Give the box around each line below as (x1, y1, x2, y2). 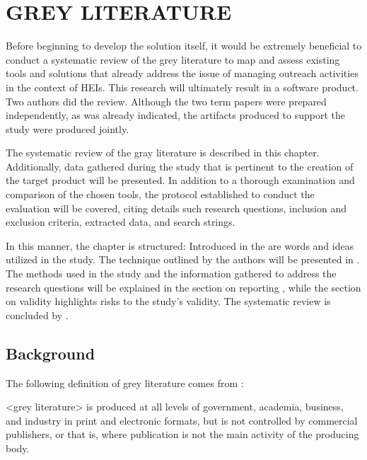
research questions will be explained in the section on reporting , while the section (6, 280, 361, 294)
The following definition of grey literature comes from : (6, 375, 244, 390)
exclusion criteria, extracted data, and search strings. (6, 214, 235, 229)
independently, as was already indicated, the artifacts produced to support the (6, 108, 346, 122)
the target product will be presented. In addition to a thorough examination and (6, 173, 355, 188)
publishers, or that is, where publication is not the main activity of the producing (6, 427, 359, 442)
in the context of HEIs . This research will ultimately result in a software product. (6, 79, 359, 94)
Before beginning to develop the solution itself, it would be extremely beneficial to (6, 38, 362, 53)
